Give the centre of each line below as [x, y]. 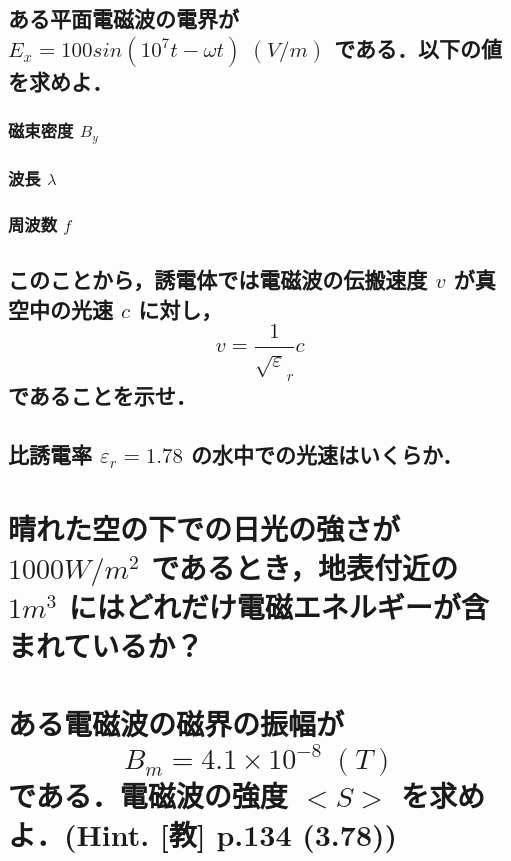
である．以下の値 [418, 47]
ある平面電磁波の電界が [123, 18]
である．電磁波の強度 [148, 794]
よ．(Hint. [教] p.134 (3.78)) [203, 833]
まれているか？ [106, 645]
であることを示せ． [102, 395]
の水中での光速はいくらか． [327, 453]
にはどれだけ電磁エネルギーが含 [278, 605]
